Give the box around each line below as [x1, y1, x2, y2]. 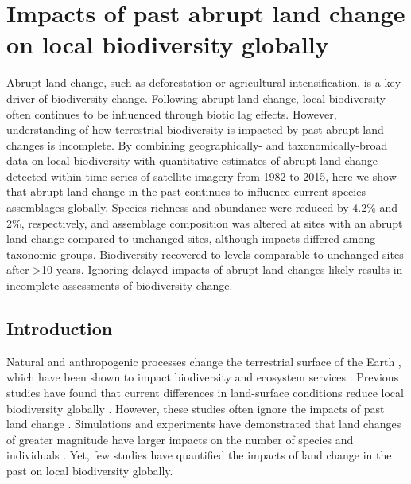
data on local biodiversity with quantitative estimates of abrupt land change [6, 152, 378, 169]
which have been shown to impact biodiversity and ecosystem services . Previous [6, 369, 399, 385]
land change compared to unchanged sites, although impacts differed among [6, 230, 376, 247]
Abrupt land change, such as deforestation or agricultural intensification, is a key [6, 74, 401, 91]
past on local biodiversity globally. [6, 462, 173, 478]
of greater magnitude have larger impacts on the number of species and [6, 431, 354, 447]
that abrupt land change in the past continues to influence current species [6, 183, 366, 200]
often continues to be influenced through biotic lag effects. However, [6, 105, 337, 122]
